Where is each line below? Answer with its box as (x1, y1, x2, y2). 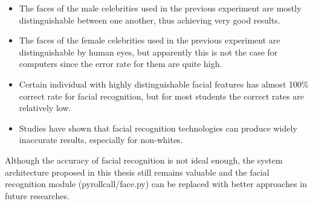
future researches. (5, 189, 69, 202)
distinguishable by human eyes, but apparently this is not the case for (19, 45, 278, 58)
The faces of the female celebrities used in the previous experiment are (19, 34, 280, 46)
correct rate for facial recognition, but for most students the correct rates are (19, 89, 305, 102)
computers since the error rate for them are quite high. (19, 57, 222, 70)
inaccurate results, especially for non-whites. (19, 133, 183, 146)
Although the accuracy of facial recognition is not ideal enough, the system (5, 153, 283, 166)
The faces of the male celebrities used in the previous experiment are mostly (19, 2, 302, 14)
